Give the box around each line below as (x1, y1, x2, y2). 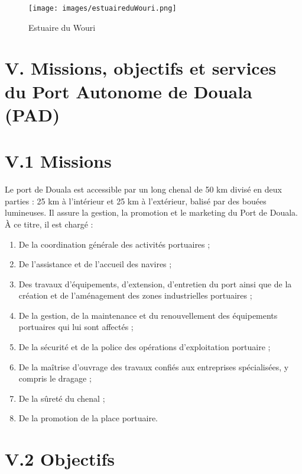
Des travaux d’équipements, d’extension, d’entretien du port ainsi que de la (18, 277, 292, 290)
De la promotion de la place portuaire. (18, 412, 158, 424)
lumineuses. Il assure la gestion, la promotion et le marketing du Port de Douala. (5, 206, 298, 219)
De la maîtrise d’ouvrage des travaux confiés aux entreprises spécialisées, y (18, 360, 289, 373)
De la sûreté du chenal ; (18, 392, 105, 404)
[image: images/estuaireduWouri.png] (28, 4, 177, 12)
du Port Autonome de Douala (5, 79, 252, 103)
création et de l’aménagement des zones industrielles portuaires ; (18, 289, 252, 302)
